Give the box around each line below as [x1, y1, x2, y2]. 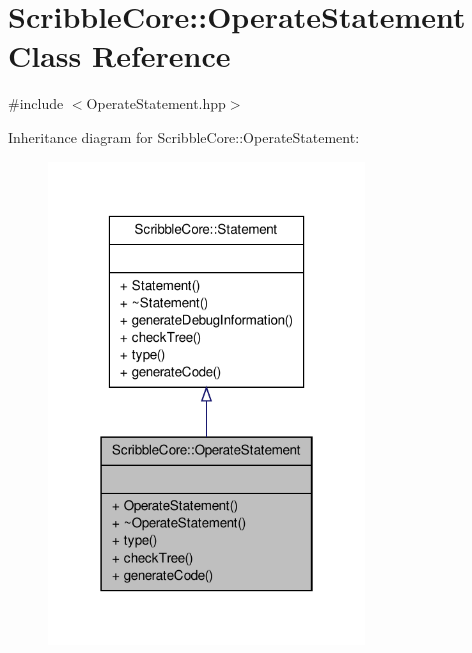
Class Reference [8, 35, 231, 76]
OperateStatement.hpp [86, 93, 226, 114]
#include [8, 93, 64, 114]
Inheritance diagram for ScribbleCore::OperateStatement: [8, 126, 360, 147]
